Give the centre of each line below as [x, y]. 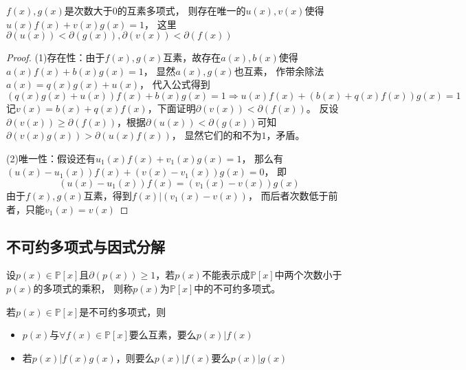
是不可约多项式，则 [123, 311]
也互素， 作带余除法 [279, 70]
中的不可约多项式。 [237, 288]
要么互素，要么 [163, 335]
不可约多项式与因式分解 [86, 246]
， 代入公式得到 [175, 84]
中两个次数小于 [308, 275]
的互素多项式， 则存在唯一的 [181, 10]
